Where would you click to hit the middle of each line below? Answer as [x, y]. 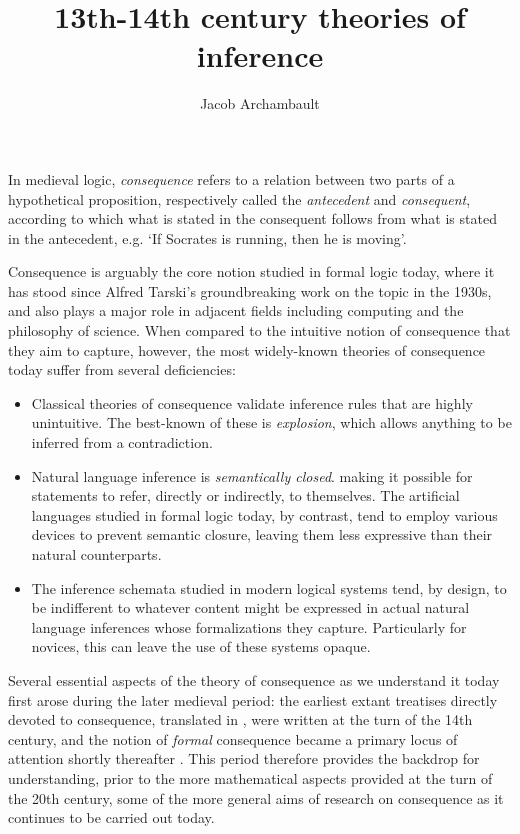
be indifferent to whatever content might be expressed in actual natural [250, 607]
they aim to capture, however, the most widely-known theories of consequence [247, 349]
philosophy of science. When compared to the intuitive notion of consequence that [259, 330]
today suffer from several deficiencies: [122, 369]
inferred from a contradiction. [122, 442]
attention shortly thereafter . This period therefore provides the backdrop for [244, 758]
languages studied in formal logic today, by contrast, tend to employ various [264, 514]
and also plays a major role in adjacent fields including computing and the [236, 310]
